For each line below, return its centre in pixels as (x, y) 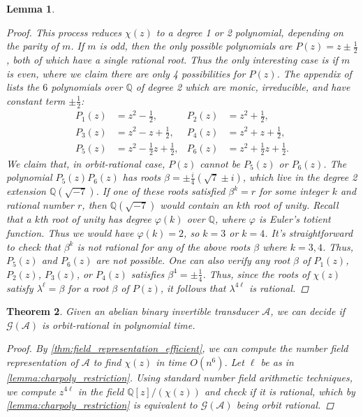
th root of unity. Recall (290, 205)
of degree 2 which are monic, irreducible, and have (243, 87)
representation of (42, 361)
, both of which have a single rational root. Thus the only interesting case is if (172, 60)
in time (171, 361)
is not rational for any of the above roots (164, 246)
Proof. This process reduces (64, 32)
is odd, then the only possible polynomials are (196, 46)
